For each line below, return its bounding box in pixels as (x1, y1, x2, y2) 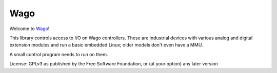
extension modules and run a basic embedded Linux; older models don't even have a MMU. (9, 42, 203, 48)
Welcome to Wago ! (9, 26, 50, 32)
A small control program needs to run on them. (9, 51, 108, 57)
